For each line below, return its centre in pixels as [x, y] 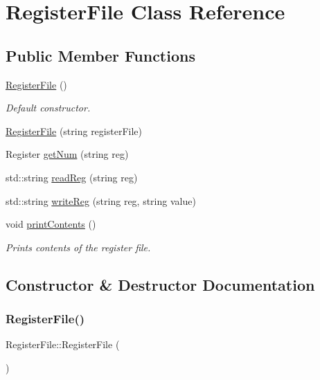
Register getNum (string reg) [67, 154]
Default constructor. [48, 108]
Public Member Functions [100, 55]
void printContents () [51, 224]
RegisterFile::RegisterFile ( [63, 344]
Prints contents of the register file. [78, 247]
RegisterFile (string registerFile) [74, 130]
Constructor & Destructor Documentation [160, 284]
